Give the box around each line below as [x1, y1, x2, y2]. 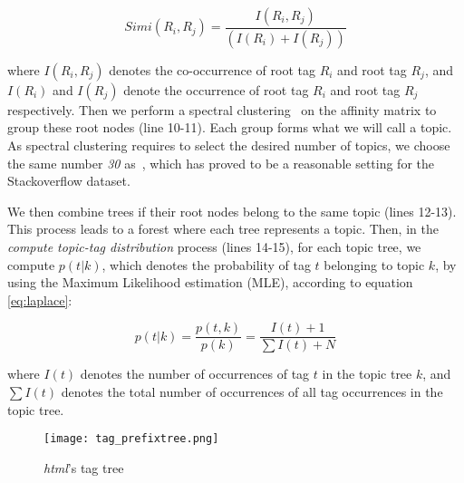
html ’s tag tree [43, 458, 124, 477]
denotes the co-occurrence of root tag [109, 60, 315, 79]
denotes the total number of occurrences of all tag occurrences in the [61, 382, 443, 401]
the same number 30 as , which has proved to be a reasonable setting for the [7, 153, 434, 172]
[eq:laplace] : [7, 290, 72, 309]
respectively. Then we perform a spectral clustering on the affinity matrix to [7, 100, 437, 119]
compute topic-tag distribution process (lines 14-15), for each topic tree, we [7, 237, 421, 256]
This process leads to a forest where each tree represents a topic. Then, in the [7, 219, 439, 238]
